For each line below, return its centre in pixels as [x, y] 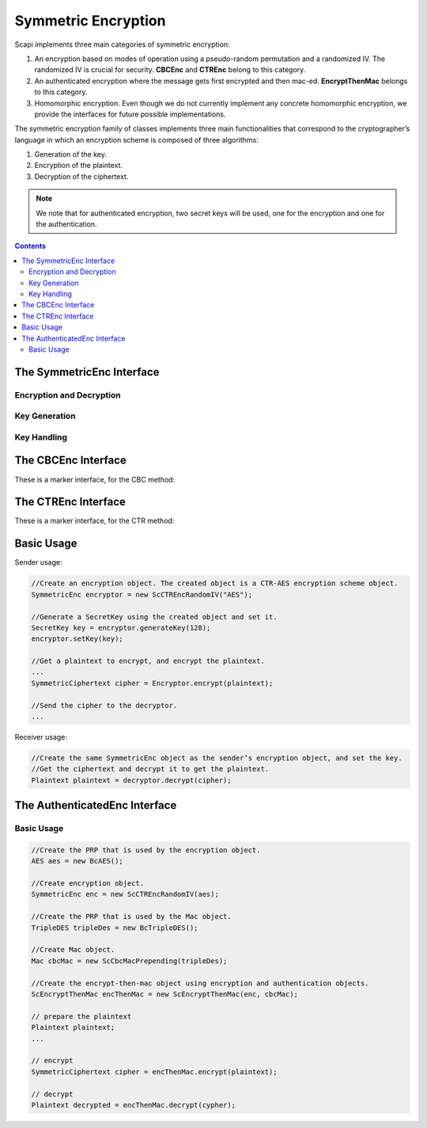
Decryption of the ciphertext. [81, 176]
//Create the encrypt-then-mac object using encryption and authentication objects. [200, 983]
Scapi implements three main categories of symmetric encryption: [122, 44]
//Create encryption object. [88, 884]
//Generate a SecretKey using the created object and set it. [154, 617]
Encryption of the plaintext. [78, 166]
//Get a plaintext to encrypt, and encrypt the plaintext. [148, 661]
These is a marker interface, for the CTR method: [94, 521]
